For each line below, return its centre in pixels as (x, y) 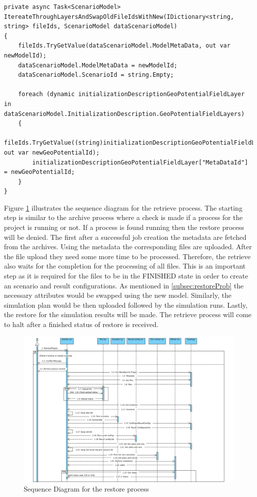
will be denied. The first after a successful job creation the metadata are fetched (125, 237)
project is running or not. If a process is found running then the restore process (124, 227)
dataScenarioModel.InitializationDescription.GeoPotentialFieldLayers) (124, 114)
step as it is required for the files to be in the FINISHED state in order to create (126, 276)
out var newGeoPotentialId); (52, 152)
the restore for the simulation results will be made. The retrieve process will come (128, 314)
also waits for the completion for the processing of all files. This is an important (125, 266)
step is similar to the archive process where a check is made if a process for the (123, 217)
